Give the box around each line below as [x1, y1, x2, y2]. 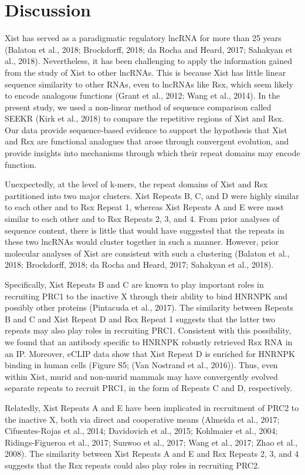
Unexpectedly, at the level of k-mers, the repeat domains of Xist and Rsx [5, 178, 268, 190]
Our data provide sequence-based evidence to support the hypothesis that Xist [5, 123, 287, 136]
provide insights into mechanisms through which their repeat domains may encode [5, 147, 300, 159]
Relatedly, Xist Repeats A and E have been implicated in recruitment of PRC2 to [5, 401, 299, 413]
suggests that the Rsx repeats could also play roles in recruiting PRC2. [5, 459, 260, 471]
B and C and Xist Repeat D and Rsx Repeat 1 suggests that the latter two [5, 312, 276, 325]
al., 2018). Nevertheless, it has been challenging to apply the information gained [5, 55, 292, 67]
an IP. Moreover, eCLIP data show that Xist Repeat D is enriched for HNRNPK [5, 347, 295, 359]
